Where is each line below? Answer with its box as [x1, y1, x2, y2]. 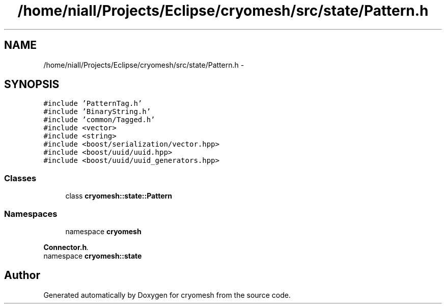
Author [4, 269, 40, 282]
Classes [4, 173, 37, 183]
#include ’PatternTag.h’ [43, 99, 143, 108]
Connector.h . [43, 242, 89, 251]
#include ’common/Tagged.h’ [43, 116, 155, 124]
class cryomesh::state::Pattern [65, 191, 172, 201]
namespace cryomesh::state [43, 251, 142, 260]
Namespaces [4, 208, 58, 219]
